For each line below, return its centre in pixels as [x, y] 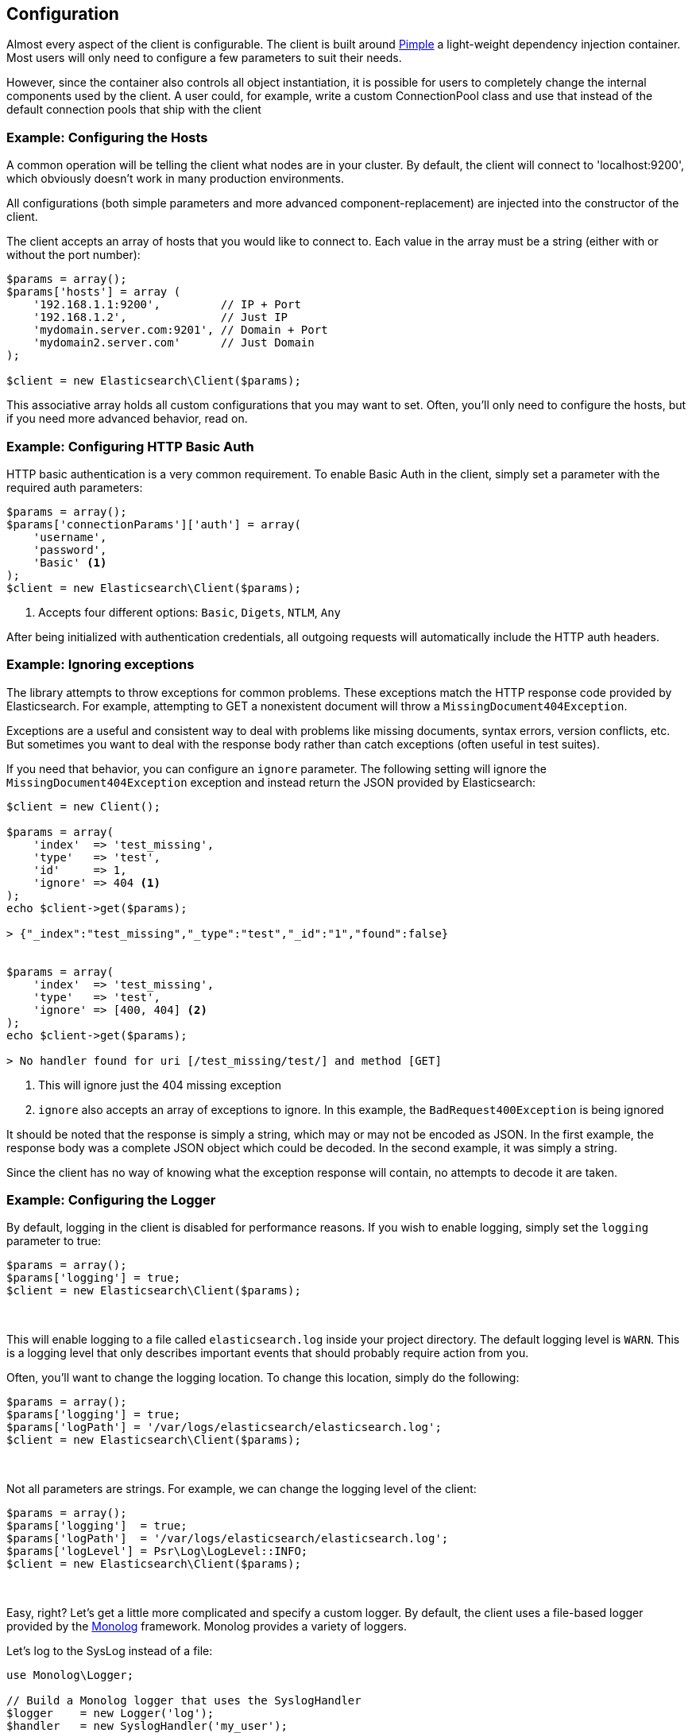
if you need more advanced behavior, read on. [127, 419]
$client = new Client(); [83, 806]
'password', [70, 549]
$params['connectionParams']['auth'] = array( [154, 524]
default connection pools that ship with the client [134, 110]
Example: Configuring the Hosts [107, 137]
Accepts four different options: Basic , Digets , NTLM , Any [189, 612]
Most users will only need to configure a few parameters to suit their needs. [204, 58]
